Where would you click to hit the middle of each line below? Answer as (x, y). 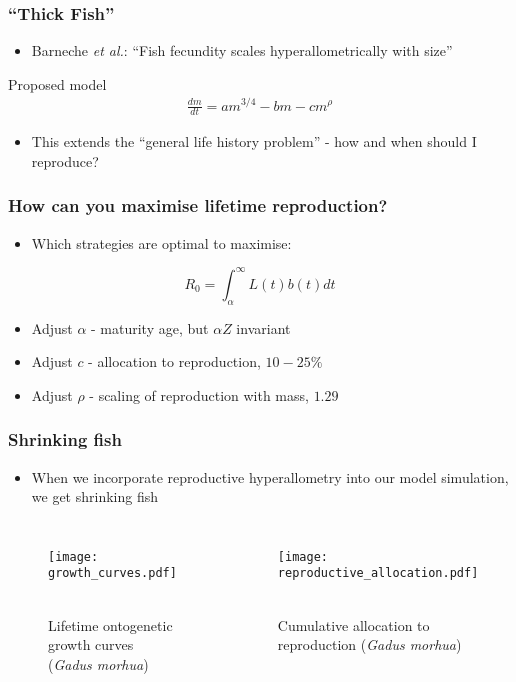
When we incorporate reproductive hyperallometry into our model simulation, (270, 476)
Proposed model (57, 83)
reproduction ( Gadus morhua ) (369, 644)
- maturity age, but (150, 327)
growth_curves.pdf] (112, 573)
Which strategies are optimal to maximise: (161, 242)
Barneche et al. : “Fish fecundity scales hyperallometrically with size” (242, 50)
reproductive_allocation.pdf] (378, 573)
